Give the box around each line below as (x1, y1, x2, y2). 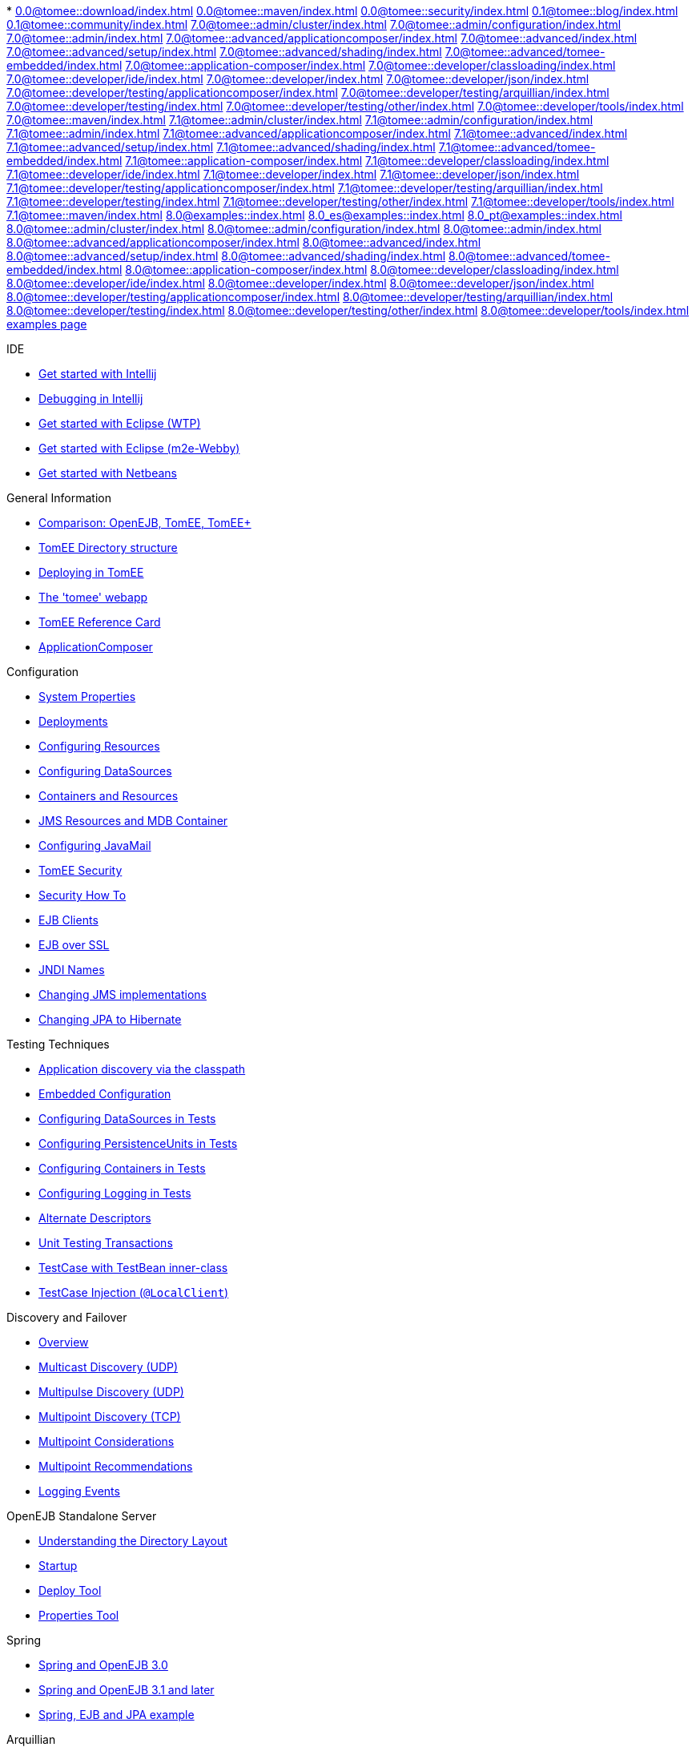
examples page (6, 317, 87, 331)
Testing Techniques (6, 1037, 110, 1051)
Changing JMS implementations (38, 988, 207, 1001)
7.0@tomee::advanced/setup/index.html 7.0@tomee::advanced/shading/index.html (6, 45, 442, 58)
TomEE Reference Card (38, 615, 161, 629)
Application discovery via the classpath (38, 1062, 246, 1076)
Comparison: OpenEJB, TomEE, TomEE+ (38, 516, 251, 529)
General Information (6, 491, 111, 505)
